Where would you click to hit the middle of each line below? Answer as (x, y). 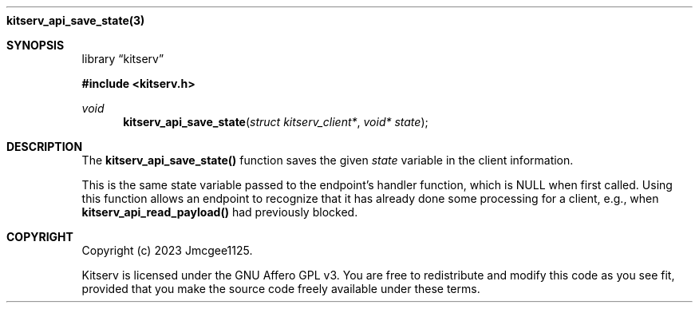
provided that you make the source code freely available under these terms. (281, 289)
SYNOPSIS (36, 45)
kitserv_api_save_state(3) (76, 20)
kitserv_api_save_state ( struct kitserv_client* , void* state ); (276, 122)
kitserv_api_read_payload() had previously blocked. (220, 212)
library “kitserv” (123, 59)
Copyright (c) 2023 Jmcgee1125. (167, 250)
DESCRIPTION (45, 147)
